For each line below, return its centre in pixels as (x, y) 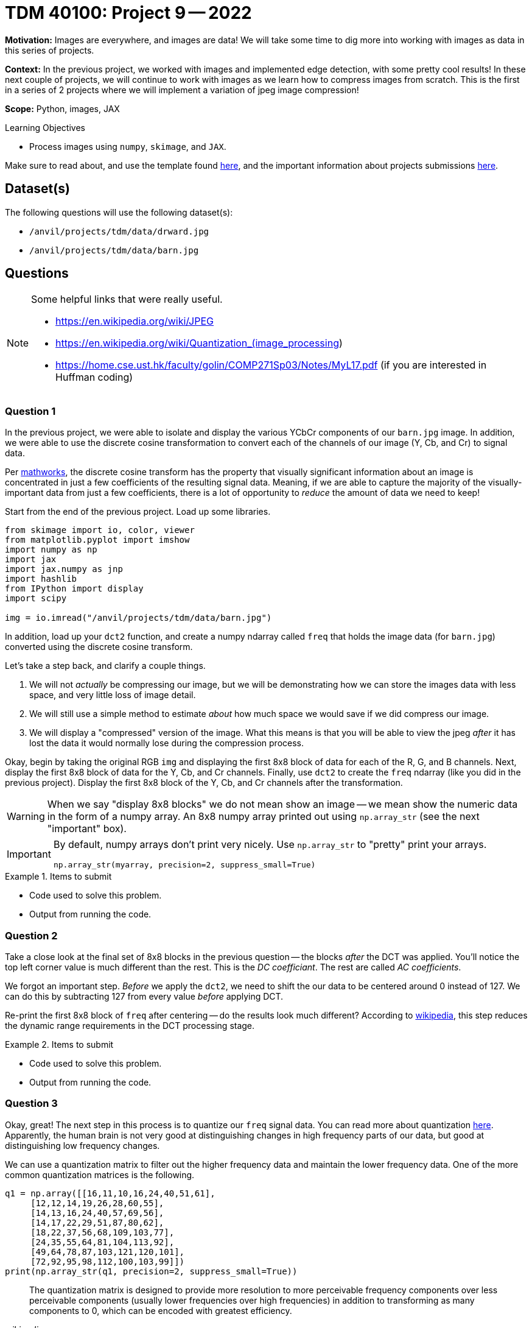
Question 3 (31, 1104)
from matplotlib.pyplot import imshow (97, 540)
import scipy (36, 599)
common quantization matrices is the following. (100, 1174)
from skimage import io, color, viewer (100, 530)
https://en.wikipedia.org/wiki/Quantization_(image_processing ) (199, 343)
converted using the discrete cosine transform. (99, 647)
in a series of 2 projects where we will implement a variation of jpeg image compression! (182, 90)
